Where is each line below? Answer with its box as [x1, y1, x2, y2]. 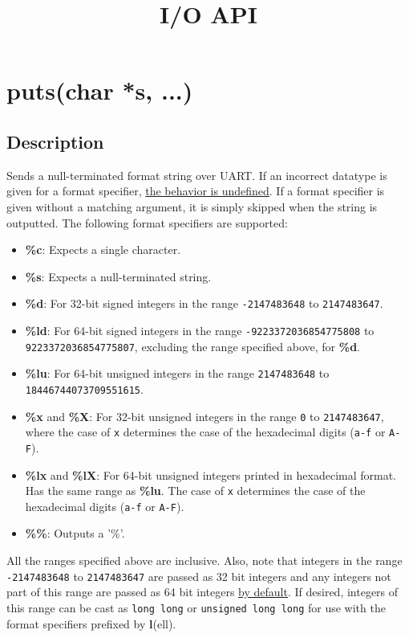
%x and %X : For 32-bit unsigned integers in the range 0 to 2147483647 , [25, 407, 384, 424]
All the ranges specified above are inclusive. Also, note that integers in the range [6, 552, 403, 569]
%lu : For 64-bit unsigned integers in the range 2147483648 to [25, 365, 330, 382]
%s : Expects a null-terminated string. [25, 268, 212, 284]
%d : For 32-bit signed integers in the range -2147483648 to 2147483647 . [25, 295, 383, 312]
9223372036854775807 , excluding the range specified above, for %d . [25, 337, 360, 354]
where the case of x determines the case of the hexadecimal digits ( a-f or [25, 423, 386, 440]
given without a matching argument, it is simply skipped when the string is [6, 198, 378, 215]
